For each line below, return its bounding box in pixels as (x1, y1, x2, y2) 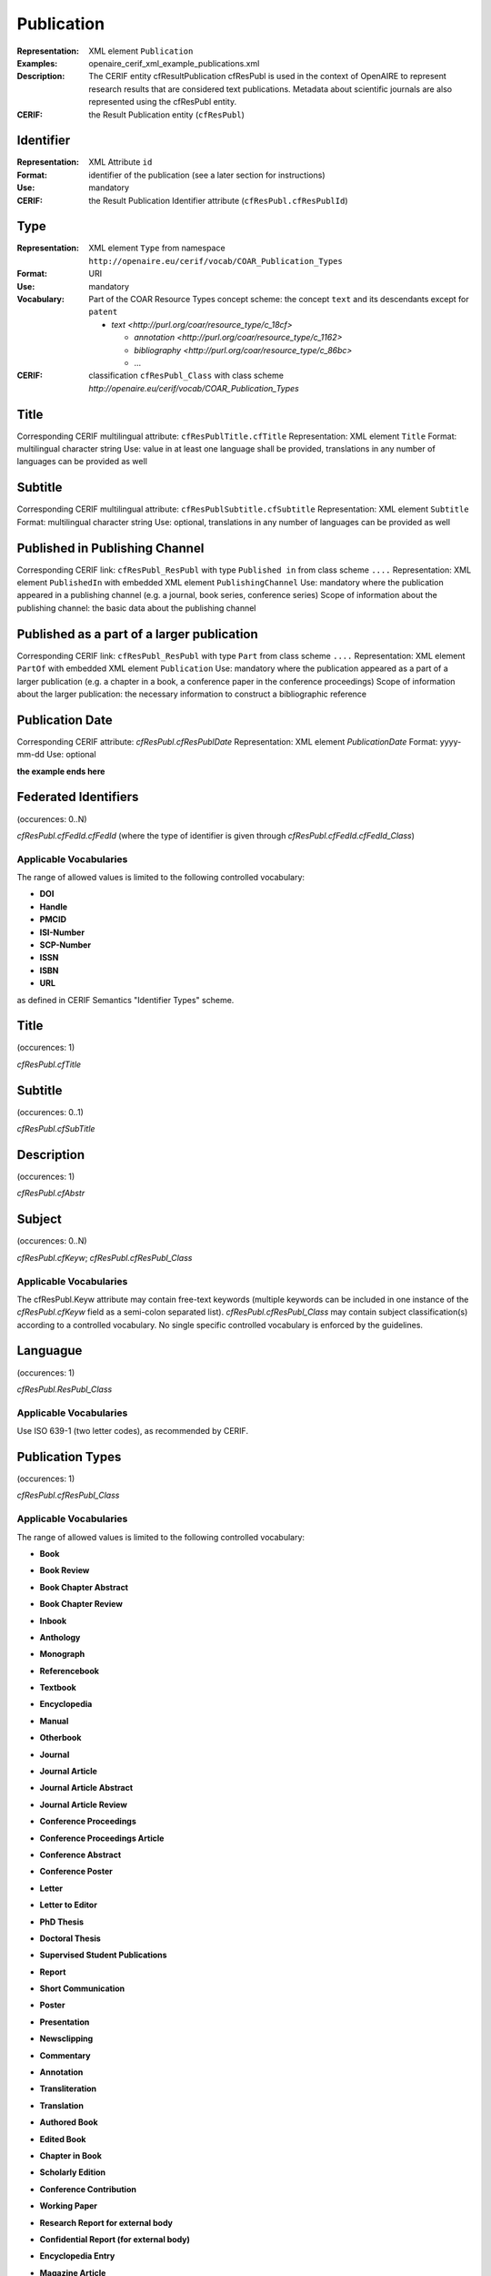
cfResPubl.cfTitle (16, 1059, 82, 1070)
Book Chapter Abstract (39, 1581, 129, 1592)
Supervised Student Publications (39, 1949, 167, 1961)
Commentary (39, 2049, 91, 2061)
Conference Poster (39, 1866, 113, 1877)
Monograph (39, 1649, 85, 1660)
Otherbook (39, 1732, 82, 1743)
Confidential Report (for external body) (39, 2233, 191, 2244)
